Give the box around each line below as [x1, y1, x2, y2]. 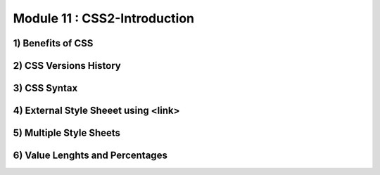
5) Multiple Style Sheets [13, 127, 121, 139]
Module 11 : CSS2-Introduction [13, 11, 195, 26]
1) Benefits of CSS [13, 37, 94, 49]
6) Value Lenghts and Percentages [13, 150, 168, 162]
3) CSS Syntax [13, 82, 78, 94]
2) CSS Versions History [13, 60, 121, 72]
